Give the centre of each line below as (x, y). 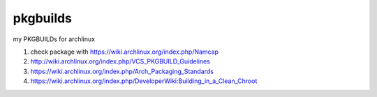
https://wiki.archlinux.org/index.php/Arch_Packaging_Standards (122, 71)
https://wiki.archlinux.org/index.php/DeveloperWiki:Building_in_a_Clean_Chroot (144, 81)
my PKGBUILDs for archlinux (54, 39)
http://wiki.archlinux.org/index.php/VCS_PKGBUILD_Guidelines (120, 61)
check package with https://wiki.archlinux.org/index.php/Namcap (125, 52)
